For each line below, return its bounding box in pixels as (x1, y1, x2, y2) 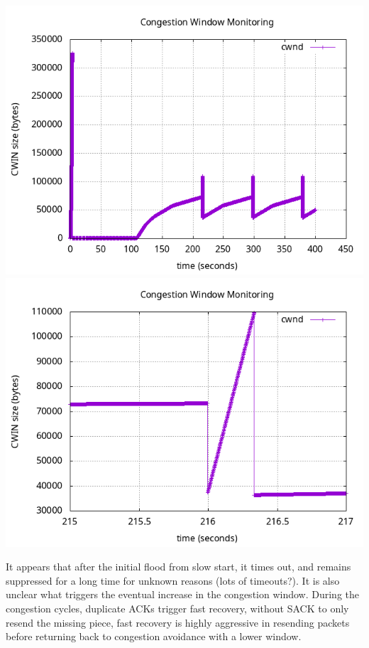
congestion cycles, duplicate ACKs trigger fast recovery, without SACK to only (6, 600, 349, 615)
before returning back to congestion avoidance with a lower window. (6, 629, 302, 644)
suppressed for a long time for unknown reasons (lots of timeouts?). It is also (6, 573, 340, 588)
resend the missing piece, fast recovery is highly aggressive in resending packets (6, 615, 350, 630)
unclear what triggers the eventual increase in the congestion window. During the (6, 587, 360, 602)
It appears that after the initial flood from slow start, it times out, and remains (6, 559, 351, 574)
